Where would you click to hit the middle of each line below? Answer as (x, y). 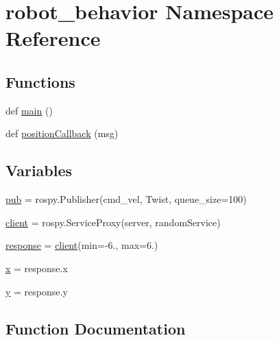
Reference (53, 38)
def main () (29, 110)
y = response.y (37, 291)
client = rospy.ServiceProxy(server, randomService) (113, 222)
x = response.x (37, 268)
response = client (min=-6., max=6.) (82, 245)
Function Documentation (96, 328)
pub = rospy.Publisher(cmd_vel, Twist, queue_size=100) (126, 199)
